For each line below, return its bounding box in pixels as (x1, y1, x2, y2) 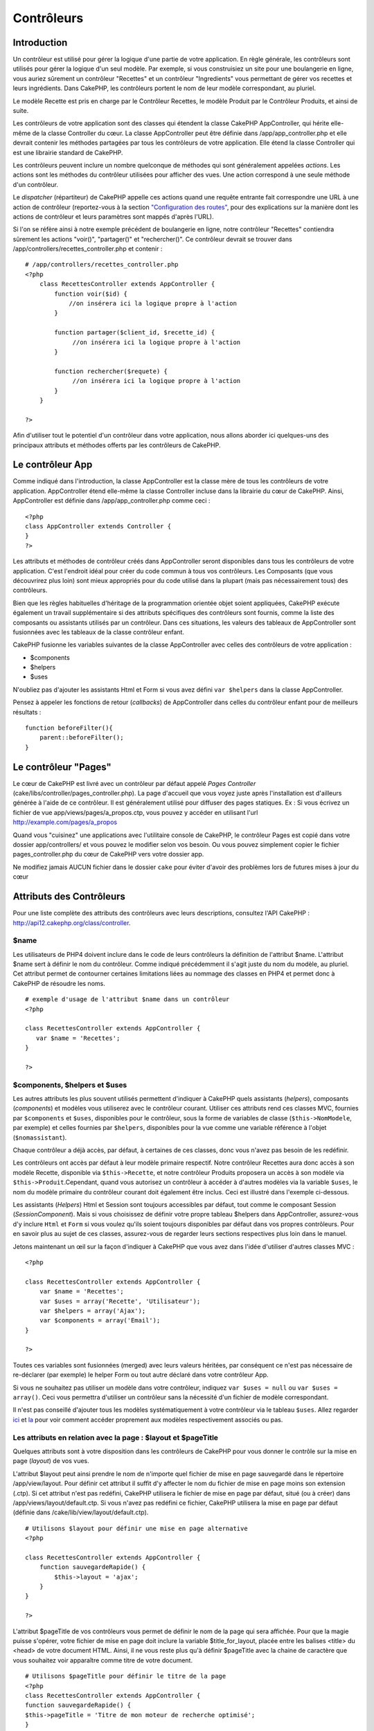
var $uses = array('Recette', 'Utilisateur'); (39, 1297, 201, 1305)
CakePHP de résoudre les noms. (12, 979, 105, 987)
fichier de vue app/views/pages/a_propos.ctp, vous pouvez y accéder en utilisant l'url (12, 808, 258, 816)
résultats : (12, 708, 42, 716)
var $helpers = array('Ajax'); (39, 1307, 146, 1315)
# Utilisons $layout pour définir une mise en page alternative (25, 1524, 249, 1532)
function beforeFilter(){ (25, 724, 114, 732)
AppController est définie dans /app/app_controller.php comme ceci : (12, 496, 211, 505)
